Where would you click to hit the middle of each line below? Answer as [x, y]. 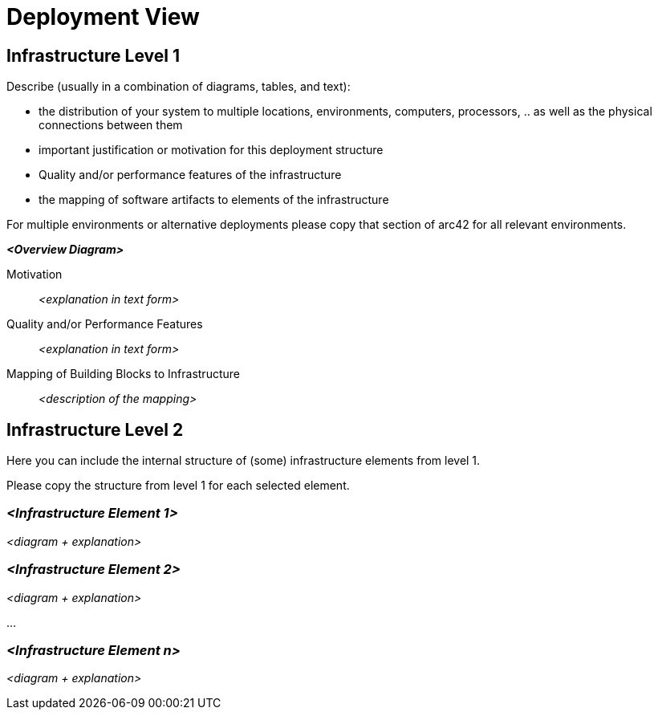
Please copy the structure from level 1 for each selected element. [178, 486]
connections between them [111, 125]
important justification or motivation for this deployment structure [211, 150]
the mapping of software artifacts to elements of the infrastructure [214, 200]
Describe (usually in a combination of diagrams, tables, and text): [179, 87]
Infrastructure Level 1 [93, 55]
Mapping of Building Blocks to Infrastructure [123, 374]
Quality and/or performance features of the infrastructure [190, 175]
